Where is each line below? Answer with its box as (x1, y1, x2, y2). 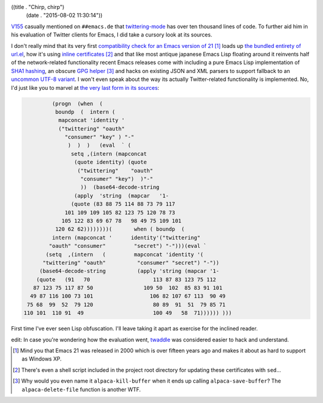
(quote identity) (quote (74, 159, 147, 166)
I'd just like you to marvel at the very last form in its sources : (11, 84, 160, 91)
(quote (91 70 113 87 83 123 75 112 (36, 276, 217, 283)
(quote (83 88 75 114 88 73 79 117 (71, 201, 176, 208)
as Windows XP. (22, 355, 62, 362)
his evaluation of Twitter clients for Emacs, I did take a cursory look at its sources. (11, 31, 212, 38)
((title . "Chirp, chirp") (11, 4, 65, 10)
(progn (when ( (51, 100, 103, 107)
